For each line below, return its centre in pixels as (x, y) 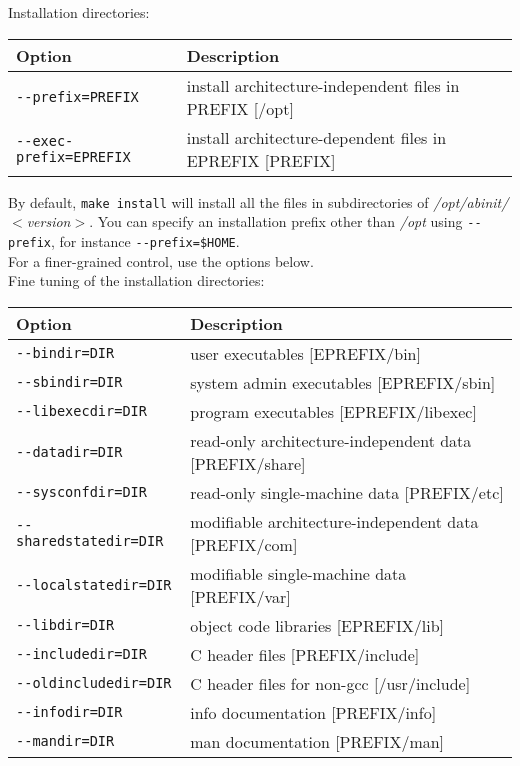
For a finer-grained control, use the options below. (161, 260)
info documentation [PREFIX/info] (313, 712)
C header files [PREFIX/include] (305, 654)
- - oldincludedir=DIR (94, 683)
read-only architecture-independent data (331, 440)
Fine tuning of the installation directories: (136, 280)
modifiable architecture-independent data (334, 521)
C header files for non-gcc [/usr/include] (330, 683)
